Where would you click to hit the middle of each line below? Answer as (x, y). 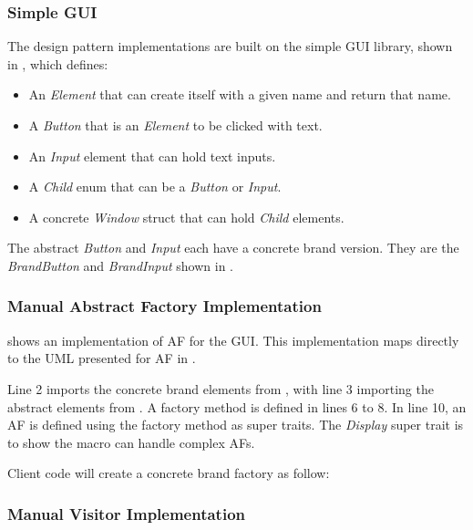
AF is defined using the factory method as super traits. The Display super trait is (236, 425)
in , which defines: (58, 63)
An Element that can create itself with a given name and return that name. (240, 94)
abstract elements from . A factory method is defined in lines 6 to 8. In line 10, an (237, 406)
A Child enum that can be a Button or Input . (155, 187)
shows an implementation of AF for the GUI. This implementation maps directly (233, 340)
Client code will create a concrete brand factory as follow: (169, 473)
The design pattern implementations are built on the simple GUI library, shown (230, 46)
